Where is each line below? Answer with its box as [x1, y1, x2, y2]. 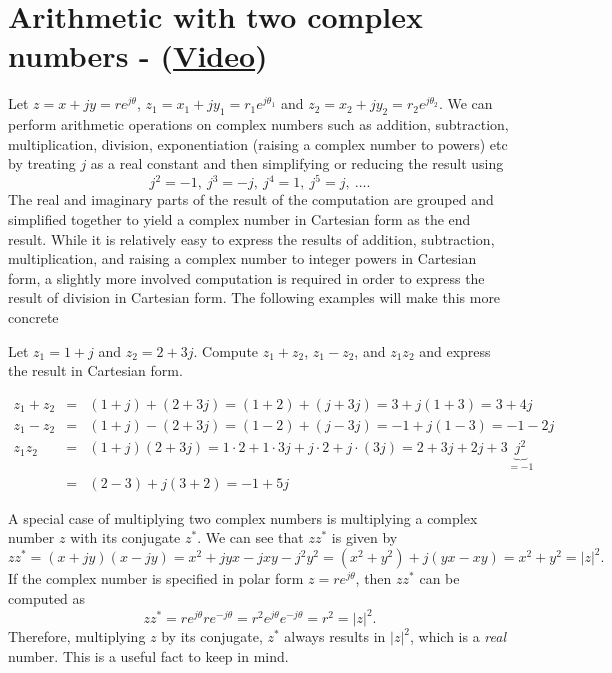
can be [419, 568, 460, 589]
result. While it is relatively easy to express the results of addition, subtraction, [8, 228, 495, 249]
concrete [8, 306, 59, 327]
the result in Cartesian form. [8, 360, 183, 381]
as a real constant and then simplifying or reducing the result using [90, 153, 504, 174]
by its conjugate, [161, 626, 263, 647]
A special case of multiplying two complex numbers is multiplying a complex [8, 507, 478, 528]
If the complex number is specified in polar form [8, 568, 304, 589]
